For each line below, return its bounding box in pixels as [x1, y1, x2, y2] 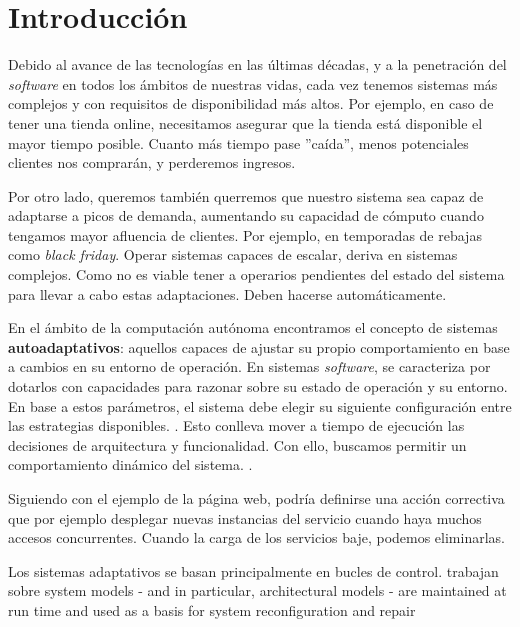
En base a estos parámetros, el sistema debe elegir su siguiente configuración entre [8, 395, 512, 416]
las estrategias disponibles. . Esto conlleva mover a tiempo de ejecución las [8, 415, 465, 436]
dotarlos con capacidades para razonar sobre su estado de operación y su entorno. [8, 376, 508, 397]
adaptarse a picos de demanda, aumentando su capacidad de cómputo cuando [8, 205, 484, 226]
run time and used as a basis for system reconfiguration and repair [8, 599, 416, 620]
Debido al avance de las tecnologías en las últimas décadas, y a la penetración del [8, 54, 507, 75]
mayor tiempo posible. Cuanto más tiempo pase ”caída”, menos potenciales [8, 132, 469, 153]
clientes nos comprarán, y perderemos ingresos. [8, 152, 296, 173]
